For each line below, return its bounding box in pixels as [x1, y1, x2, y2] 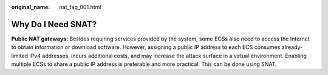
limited [11, 52, 29, 59]
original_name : [11, 4, 50, 10]
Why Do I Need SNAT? [11, 19, 97, 30]
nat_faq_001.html [59, 4, 101, 10]
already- [281, 44, 303, 51]
